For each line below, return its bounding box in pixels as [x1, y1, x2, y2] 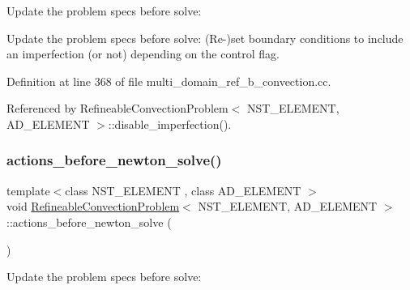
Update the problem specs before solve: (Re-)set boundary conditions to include [6, 29, 404, 46]
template [6, 181, 50, 198]
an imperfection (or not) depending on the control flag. [6, 45, 280, 62]
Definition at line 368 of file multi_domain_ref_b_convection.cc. [6, 72, 331, 89]
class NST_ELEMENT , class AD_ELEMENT [65, 181, 301, 198]
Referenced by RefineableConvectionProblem [6, 100, 228, 117]
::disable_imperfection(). [108, 115, 232, 132]
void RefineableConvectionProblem [6, 198, 180, 215]
